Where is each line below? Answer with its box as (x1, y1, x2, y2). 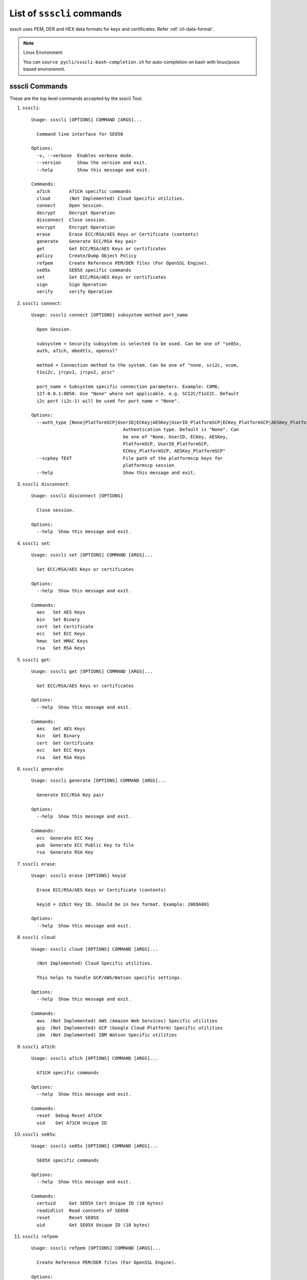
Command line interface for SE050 (36, 131, 123, 137)
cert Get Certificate (36, 740, 94, 746)
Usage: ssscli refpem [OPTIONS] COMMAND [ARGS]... (31, 1245, 161, 1251)
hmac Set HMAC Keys (36, 638, 89, 644)
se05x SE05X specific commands (36, 267, 131, 273)
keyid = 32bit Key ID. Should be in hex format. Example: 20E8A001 (36, 901, 210, 907)
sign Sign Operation (36, 282, 107, 287)
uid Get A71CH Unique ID (36, 1120, 107, 1126)
